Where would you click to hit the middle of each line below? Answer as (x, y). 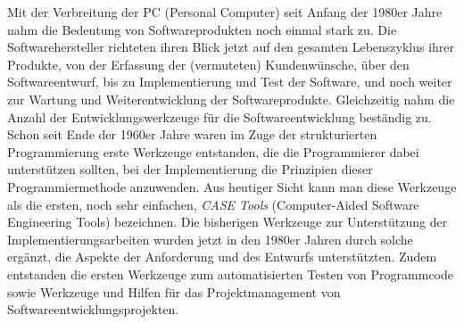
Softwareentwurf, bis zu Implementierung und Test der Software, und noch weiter (230, 82)
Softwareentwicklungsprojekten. (93, 309)
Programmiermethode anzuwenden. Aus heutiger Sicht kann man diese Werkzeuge (232, 186)
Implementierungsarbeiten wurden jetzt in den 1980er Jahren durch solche (210, 239)
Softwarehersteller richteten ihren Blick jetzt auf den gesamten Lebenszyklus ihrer (231, 47)
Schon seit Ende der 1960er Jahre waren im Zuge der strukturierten (192, 134)
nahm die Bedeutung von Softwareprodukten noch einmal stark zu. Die (202, 29)
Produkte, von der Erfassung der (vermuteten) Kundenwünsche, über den (208, 64)
